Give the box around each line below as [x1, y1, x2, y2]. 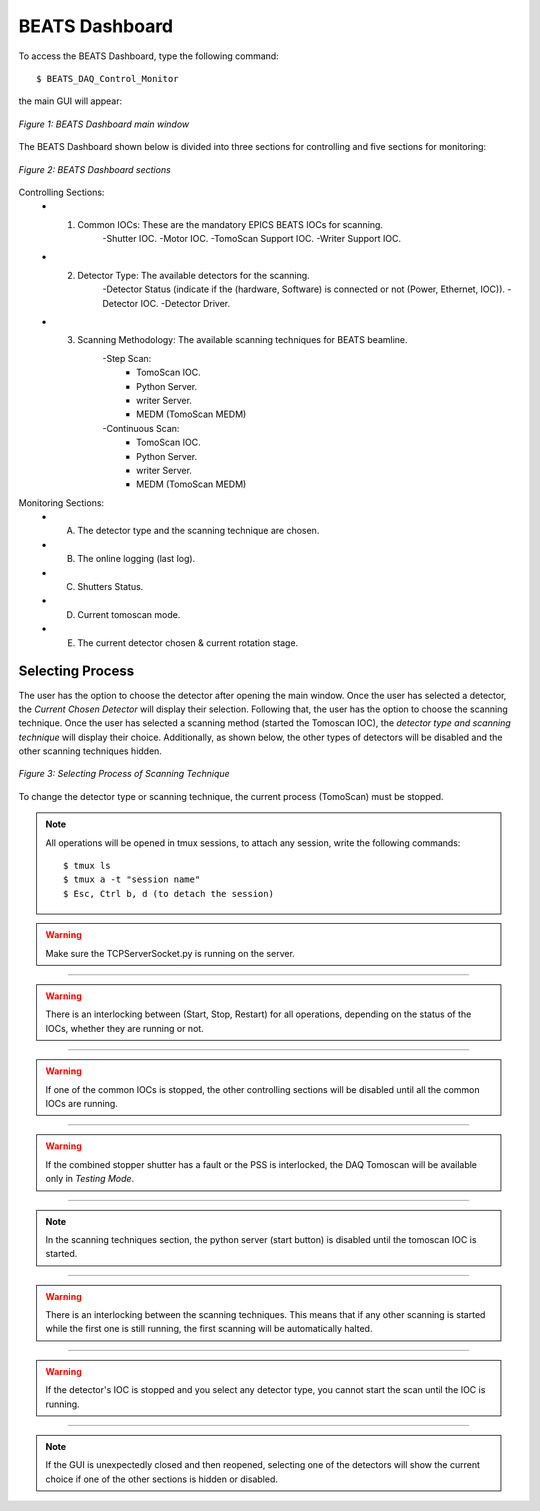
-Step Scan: [102, 352, 152, 364]
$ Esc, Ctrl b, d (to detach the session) [63, 888, 275, 899]
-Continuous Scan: [102, 422, 180, 434]
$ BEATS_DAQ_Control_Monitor [36, 73, 179, 84]
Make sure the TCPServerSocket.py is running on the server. [45, 947, 295, 959]
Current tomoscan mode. [77, 608, 181, 620]
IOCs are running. [45, 1097, 119, 1109]
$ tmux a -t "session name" [63, 874, 201, 885]
